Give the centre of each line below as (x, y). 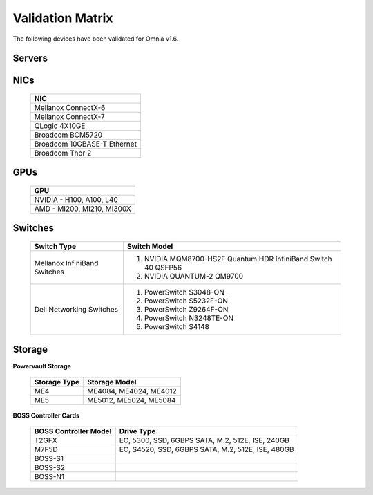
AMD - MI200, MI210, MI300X (83, 209)
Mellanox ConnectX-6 (70, 107)
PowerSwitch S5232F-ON (186, 301)
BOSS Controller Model (73, 431)
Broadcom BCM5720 (68, 135)
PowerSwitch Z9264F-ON (186, 309)
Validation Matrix (63, 18)
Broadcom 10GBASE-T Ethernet (86, 144)
